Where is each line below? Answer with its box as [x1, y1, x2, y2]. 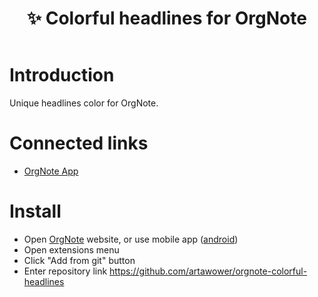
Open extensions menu [23, 243, 120, 256]
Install [9, 200, 62, 223]
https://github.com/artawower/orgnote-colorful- [109, 265, 308, 277]
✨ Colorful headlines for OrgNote [27, 7, 307, 30]
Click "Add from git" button [23, 254, 136, 266]
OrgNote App [23, 165, 79, 177]
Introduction [9, 64, 115, 87]
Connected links [9, 132, 149, 155]
